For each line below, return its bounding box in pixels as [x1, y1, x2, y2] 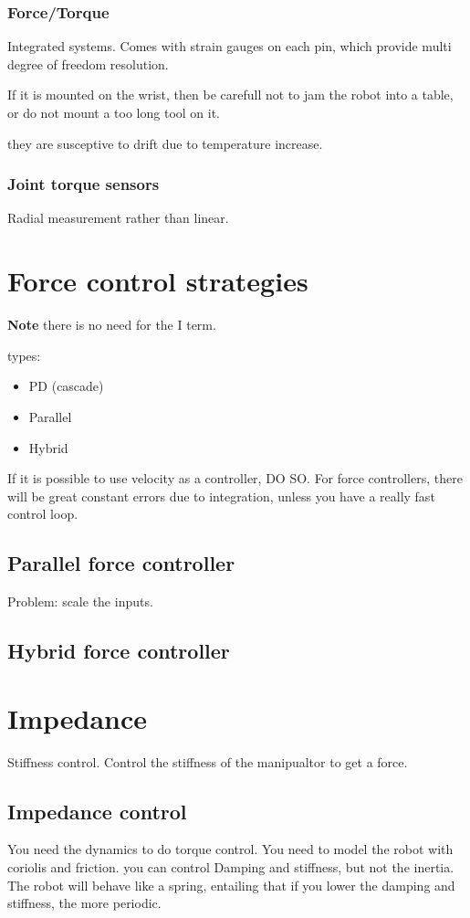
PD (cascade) [28, 376, 104, 396]
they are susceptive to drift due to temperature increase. [7, 133, 323, 153]
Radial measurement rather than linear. [7, 208, 229, 227]
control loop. [7, 504, 78, 523]
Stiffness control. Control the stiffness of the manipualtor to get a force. [7, 752, 408, 771]
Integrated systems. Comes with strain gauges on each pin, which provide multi [7, 37, 452, 56]
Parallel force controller [7, 549, 235, 577]
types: [7, 345, 41, 364]
